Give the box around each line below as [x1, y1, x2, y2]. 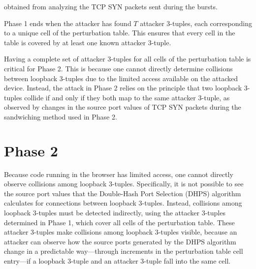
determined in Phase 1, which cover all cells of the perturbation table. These [4, 217, 235, 227]
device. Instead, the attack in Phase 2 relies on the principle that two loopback [4, 83, 242, 93]
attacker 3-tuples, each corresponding [140, 18, 252, 28]
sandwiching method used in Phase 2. [4, 111, 117, 121]
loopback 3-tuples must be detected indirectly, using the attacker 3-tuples [4, 208, 225, 218]
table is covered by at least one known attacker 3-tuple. [4, 37, 171, 47]
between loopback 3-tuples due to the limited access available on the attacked [4, 73, 238, 83]
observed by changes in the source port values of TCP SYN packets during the [4, 102, 241, 112]
